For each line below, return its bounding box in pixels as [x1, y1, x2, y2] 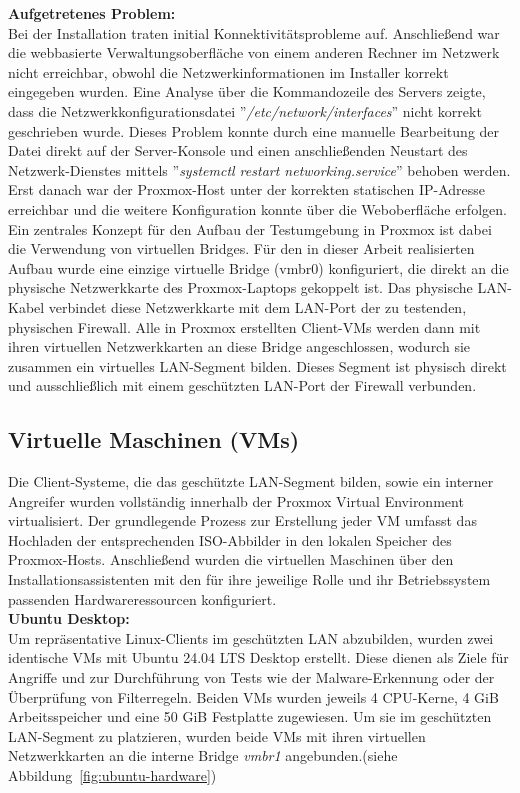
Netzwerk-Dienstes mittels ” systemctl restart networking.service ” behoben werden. [8, 159, 511, 180]
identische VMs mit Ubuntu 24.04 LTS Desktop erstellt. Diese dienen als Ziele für [8, 647, 509, 668]
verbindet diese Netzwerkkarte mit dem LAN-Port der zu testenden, [48, 296, 467, 317]
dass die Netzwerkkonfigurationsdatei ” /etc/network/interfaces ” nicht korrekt [8, 100, 482, 121]
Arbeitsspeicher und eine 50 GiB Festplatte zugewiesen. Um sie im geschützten [8, 706, 492, 727]
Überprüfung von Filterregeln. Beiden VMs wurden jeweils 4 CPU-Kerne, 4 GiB [8, 686, 499, 707]
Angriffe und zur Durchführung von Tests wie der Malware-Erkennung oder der [8, 667, 495, 688]
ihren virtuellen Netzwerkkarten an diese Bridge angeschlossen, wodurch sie [8, 336, 471, 357]
